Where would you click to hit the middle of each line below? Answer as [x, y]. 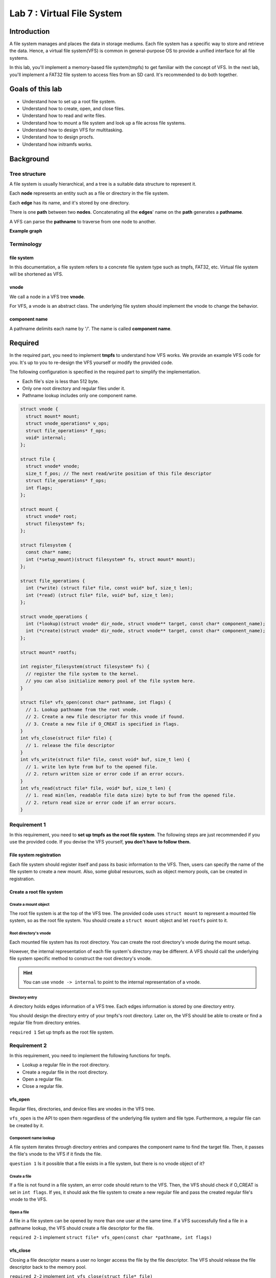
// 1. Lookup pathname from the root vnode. [82, 710]
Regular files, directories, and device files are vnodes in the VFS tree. [82, 1109]
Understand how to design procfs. [58, 137]
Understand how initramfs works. [57, 144]
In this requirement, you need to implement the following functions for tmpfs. [90, 1055]
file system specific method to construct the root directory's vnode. [80, 958]
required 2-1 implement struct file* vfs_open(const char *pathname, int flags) [111, 1238]
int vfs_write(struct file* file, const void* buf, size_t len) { [105, 760]
